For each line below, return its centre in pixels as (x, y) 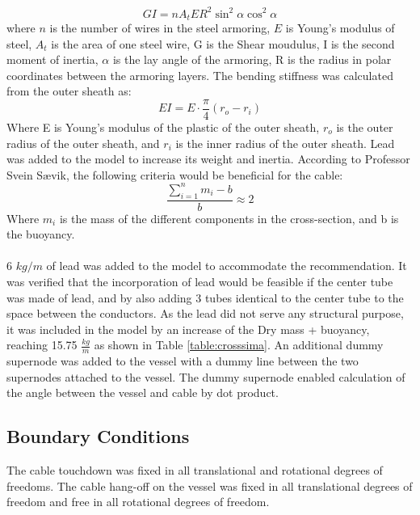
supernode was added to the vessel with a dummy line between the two (183, 361)
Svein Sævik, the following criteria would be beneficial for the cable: (175, 174)
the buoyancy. (41, 234)
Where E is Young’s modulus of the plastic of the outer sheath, (163, 127)
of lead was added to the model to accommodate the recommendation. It (227, 266)
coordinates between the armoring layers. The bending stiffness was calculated (200, 75)
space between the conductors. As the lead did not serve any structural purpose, (205, 313)
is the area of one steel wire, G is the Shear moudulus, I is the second (223, 43)
